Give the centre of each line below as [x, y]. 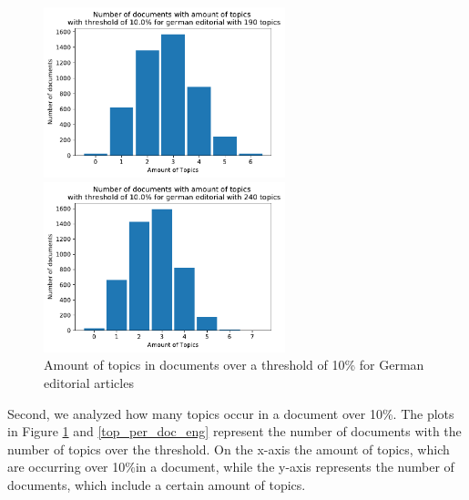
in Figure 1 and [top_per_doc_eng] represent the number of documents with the [234, 431]
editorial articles [89, 382]
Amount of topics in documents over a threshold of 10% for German [234, 365]
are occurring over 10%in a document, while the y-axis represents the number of [231, 467]
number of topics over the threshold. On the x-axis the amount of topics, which [229, 449]
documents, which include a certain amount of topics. [157, 484]
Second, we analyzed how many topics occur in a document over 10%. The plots [231, 413]
